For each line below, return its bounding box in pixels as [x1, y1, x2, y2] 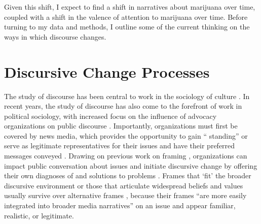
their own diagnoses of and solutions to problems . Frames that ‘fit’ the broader [4, 170, 251, 181]
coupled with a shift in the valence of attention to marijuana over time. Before [4, 11, 248, 22]
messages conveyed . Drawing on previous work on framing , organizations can [4, 150, 247, 161]
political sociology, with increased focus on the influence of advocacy [4, 110, 217, 121]
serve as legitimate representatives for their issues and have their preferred [4, 140, 235, 151]
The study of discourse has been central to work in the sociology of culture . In [4, 90, 250, 101]
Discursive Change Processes [4, 61, 210, 82]
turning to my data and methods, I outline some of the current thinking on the [4, 21, 250, 32]
